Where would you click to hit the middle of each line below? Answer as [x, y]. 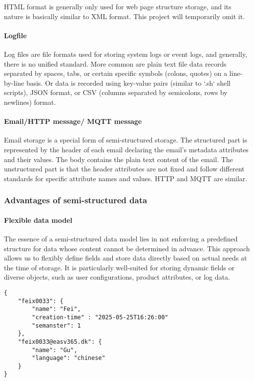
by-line [14, 83]
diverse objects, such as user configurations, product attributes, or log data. [117, 277]
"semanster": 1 [56, 325]
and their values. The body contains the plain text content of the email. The [118, 159]
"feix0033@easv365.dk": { [60, 342]
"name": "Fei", [56, 309]
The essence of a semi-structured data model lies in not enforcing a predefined [121, 238]
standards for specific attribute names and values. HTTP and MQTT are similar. [126, 178]
